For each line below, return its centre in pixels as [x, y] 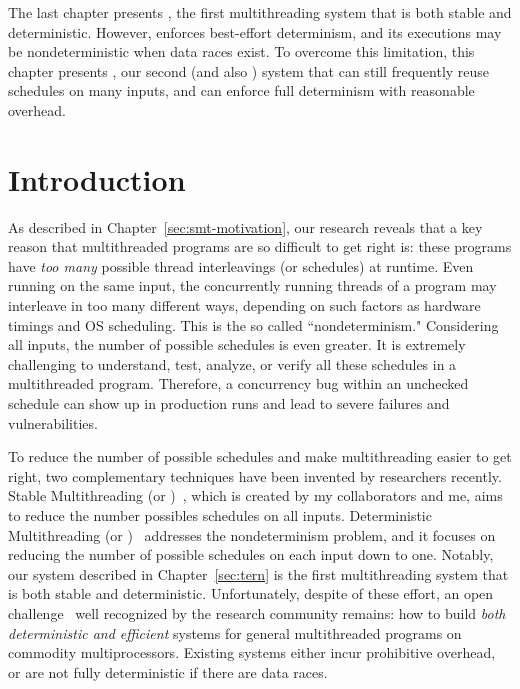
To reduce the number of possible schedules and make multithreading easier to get [260, 456]
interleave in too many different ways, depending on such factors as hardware [244, 305]
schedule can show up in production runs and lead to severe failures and [229, 403]
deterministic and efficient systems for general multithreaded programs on [235, 632]
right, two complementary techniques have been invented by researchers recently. [255, 475]
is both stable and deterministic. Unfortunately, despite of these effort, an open [251, 593]
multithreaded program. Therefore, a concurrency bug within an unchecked [238, 383]
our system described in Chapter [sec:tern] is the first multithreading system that [258, 573]
